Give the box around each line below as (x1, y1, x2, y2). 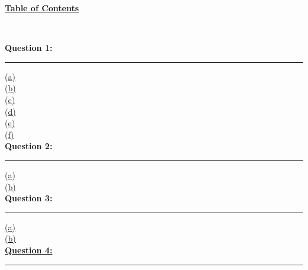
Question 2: (5, 140, 53, 152)
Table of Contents (5, 2, 79, 14)
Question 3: (5, 192, 53, 204)
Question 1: (5, 41, 53, 54)
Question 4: (5, 243, 53, 256)
